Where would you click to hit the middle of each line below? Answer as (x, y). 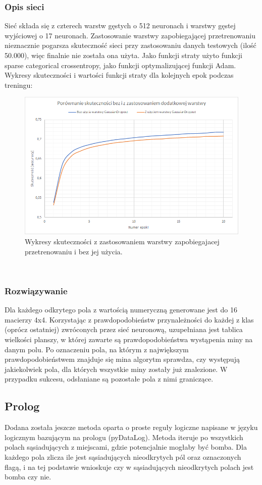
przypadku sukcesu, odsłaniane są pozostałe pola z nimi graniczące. (109, 379)
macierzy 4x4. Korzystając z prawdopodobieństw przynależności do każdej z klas (129, 319)
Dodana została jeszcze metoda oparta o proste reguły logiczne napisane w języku (131, 427)
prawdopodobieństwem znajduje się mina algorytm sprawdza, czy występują (122, 359)
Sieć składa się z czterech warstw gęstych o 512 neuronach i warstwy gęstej (120, 25)
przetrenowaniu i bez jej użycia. (74, 251)
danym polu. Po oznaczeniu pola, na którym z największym (97, 349)
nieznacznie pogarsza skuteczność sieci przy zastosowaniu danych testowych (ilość (130, 45)
